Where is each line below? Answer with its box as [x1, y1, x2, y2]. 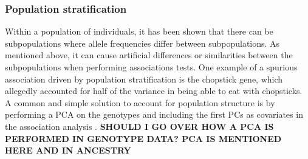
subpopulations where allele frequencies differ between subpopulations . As [5, 36, 280, 49]
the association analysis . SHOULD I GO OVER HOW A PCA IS [5, 120, 274, 132]
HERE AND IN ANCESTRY [5, 144, 131, 157]
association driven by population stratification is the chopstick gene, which [5, 72, 283, 85]
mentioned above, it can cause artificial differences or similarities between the [5, 49, 293, 61]
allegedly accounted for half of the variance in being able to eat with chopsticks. [5, 84, 303, 97]
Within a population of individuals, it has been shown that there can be [5, 25, 273, 38]
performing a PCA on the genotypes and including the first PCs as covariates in [5, 108, 303, 121]
